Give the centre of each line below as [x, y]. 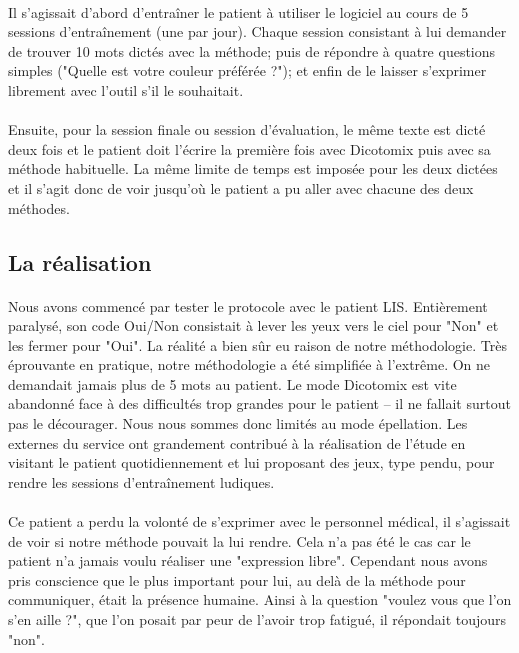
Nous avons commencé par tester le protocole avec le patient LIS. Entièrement [248, 305]
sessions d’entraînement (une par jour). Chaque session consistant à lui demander [257, 31]
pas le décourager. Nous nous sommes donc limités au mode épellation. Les [238, 423]
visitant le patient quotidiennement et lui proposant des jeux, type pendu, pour [251, 462]
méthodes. [39, 207]
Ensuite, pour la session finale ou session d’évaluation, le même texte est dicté [247, 129]
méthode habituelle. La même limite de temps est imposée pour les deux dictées [253, 168]
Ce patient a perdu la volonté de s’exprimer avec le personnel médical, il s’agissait [259, 521]
